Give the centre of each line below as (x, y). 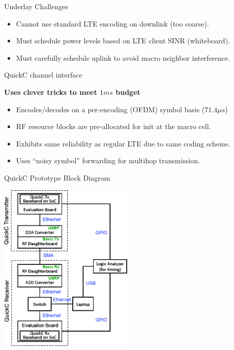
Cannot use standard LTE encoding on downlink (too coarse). (112, 23)
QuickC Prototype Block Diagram (57, 177)
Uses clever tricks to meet (51, 92)
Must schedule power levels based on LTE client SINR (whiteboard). (123, 41)
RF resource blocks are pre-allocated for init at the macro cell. (113, 126)
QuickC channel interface (43, 75)
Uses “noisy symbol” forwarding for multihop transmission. (108, 160)
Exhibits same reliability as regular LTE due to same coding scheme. (123, 143)
